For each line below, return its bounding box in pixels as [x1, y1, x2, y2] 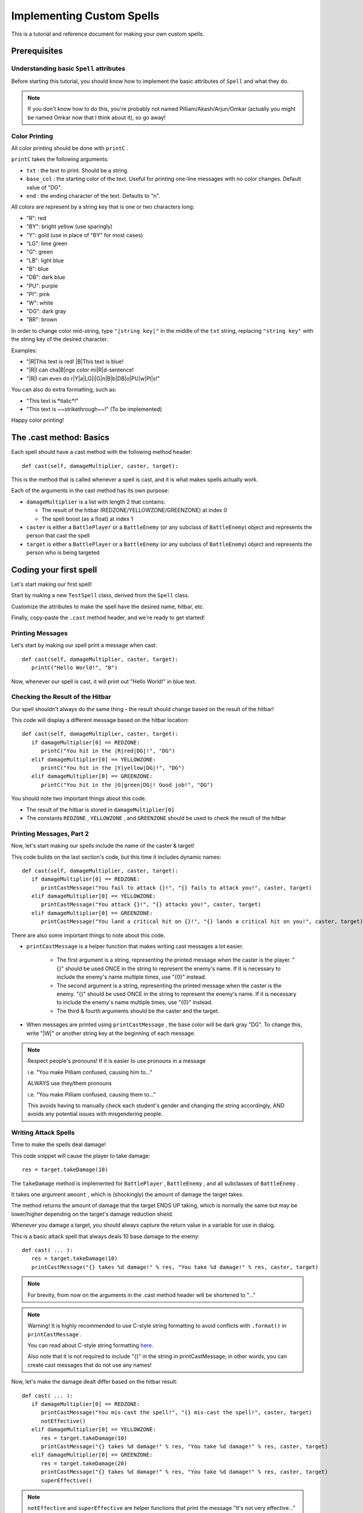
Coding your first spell [11, 565, 97, 575]
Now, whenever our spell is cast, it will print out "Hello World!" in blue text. [11, 678, 197, 685]
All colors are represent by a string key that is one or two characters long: [11, 203, 195, 211]
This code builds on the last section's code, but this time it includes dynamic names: [11, 853, 221, 861]
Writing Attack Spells [11, 1129, 75, 1137]
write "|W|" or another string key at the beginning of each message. [26, 1029, 196, 1037]
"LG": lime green [26, 240, 68, 247]
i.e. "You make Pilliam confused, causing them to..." [27, 1091, 156, 1098]
